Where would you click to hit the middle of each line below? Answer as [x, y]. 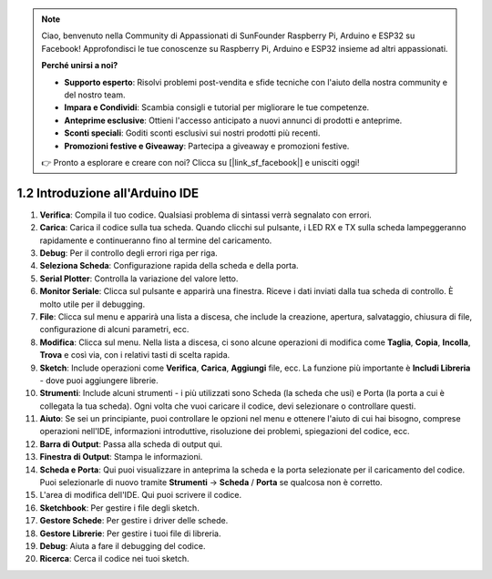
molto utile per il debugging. [92, 304]
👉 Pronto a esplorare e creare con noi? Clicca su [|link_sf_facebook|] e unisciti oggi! [200, 162]
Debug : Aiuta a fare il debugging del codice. [123, 545]
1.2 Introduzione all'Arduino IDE [108, 193]
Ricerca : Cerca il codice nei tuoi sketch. [114, 559]
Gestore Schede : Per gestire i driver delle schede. [134, 521]
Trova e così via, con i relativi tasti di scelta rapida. [135, 355]
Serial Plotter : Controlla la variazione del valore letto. [139, 279]
